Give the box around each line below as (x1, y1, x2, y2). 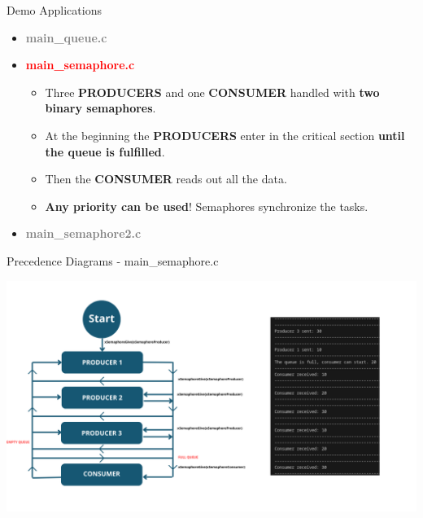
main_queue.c (25, 29, 107, 46)
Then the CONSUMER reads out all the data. (45, 170, 287, 187)
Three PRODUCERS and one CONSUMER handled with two (45, 83, 380, 100)
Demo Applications (7, 2, 102, 18)
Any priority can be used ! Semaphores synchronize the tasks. (45, 197, 368, 214)
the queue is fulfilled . (45, 143, 165, 160)
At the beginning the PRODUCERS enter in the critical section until (45, 126, 405, 143)
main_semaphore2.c (25, 225, 142, 242)
